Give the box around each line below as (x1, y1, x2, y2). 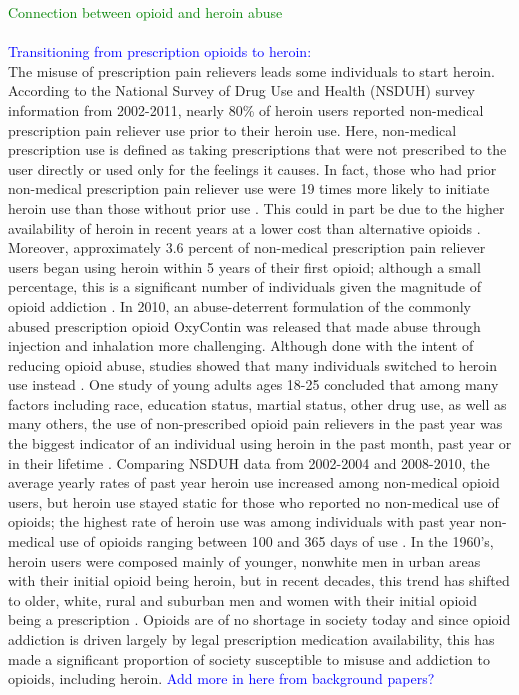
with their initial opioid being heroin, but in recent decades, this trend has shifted (8, 570, 510, 591)
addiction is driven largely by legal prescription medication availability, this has (8, 629, 495, 649)
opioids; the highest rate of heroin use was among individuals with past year (8, 511, 475, 532)
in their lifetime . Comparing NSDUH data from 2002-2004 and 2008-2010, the (8, 452, 490, 473)
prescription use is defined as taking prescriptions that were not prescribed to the (8, 139, 507, 160)
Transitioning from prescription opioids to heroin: (8, 41, 312, 62)
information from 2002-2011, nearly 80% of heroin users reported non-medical (8, 99, 484, 120)
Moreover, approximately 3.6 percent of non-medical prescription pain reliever (8, 237, 486, 258)
